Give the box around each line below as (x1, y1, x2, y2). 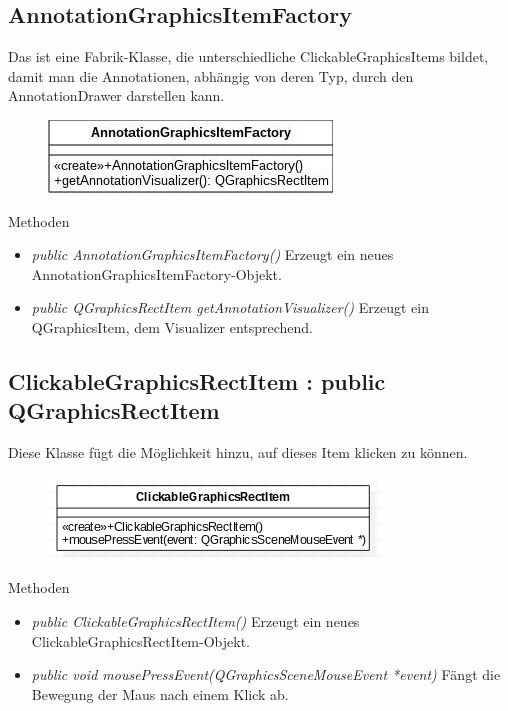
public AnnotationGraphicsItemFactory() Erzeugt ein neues (31, 244, 394, 265)
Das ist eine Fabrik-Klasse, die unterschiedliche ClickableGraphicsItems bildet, (8, 46, 489, 67)
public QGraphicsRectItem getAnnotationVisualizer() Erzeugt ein (31, 297, 429, 318)
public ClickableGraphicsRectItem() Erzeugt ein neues (31, 610, 360, 631)
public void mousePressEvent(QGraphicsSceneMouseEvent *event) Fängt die (31, 664, 501, 685)
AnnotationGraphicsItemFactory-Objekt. (31, 263, 282, 284)
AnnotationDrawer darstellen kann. (8, 85, 225, 106)
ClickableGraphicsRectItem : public (8, 365, 386, 396)
